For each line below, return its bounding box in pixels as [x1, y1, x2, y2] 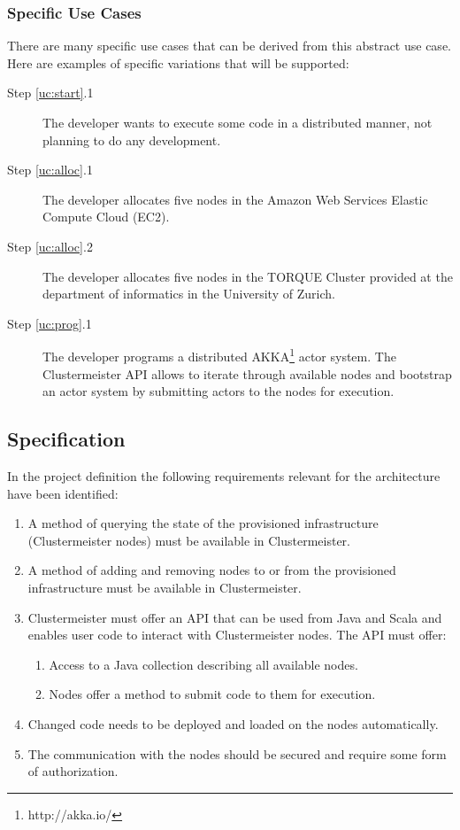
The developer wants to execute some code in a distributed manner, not [42, 113, 433, 131]
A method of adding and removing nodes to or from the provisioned [27, 561, 396, 579]
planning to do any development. [42, 130, 221, 149]
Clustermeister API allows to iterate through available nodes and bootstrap [42, 364, 452, 383]
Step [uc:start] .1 [7, 83, 94, 102]
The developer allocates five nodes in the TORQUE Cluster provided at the [42, 267, 453, 285]
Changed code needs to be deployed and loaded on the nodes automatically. [27, 714, 439, 733]
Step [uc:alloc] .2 [7, 237, 93, 255]
